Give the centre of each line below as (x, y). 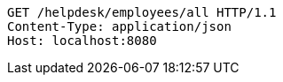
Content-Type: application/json (119, 26)
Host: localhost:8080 (82, 41)
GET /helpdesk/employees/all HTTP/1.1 (142, 12)
